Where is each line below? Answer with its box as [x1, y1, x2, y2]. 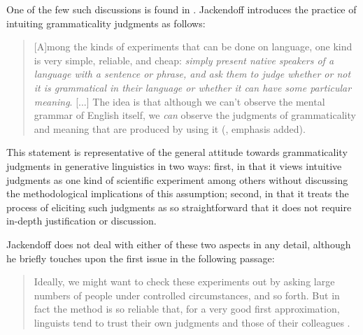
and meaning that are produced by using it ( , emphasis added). [34, 121, 306, 136]
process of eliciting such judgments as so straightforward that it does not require [6, 199, 352, 214]
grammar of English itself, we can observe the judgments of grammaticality [34, 108, 356, 122]
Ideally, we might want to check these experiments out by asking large [34, 274, 335, 289]
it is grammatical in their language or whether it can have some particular [34, 80, 352, 94]
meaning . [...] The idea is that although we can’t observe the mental [34, 94, 325, 108]
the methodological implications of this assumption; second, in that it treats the [6, 186, 349, 201]
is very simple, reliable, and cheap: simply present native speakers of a [34, 52, 334, 67]
